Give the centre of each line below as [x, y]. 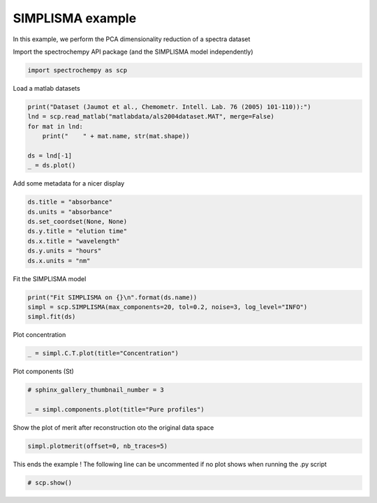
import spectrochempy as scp [77, 70]
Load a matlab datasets [46, 88]
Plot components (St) [44, 371]
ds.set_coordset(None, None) [77, 221]
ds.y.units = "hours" [65, 251]
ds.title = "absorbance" [70, 202]
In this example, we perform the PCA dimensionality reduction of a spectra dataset [132, 39]
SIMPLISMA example [75, 18]
